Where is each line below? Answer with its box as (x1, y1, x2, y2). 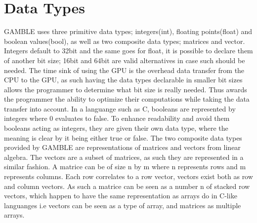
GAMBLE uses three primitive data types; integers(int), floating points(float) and (4, 26, 253, 37)
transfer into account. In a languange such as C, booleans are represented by (4, 103, 236, 113)
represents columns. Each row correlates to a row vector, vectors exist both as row (4, 171, 253, 182)
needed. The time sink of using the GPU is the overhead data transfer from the (4, 65, 245, 75)
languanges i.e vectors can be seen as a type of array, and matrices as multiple (4, 200, 241, 210)
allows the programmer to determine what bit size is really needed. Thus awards (4, 84, 247, 94)
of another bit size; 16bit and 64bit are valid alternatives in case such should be (4, 55, 245, 65)
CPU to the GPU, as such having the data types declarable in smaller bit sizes (4, 74, 243, 85)
